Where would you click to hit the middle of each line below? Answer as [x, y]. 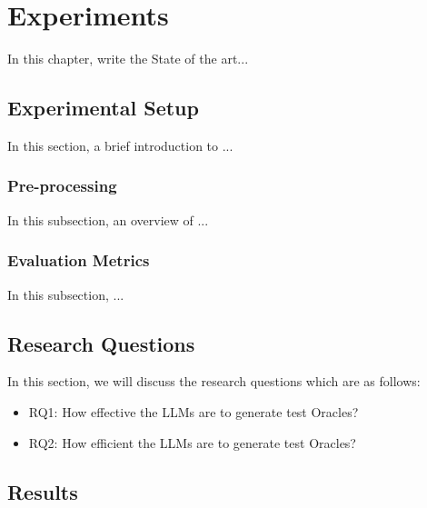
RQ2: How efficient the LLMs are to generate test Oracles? [192, 442]
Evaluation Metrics [79, 260]
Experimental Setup [103, 108]
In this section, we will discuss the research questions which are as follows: [214, 381]
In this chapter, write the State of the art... [128, 59]
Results [43, 491]
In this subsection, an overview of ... [108, 219]
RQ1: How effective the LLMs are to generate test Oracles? [194, 411]
